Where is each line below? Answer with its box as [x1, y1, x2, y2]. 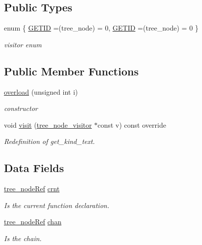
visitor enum [4, 39, 42, 49]
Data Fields [4, 160, 64, 175]
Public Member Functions [4, 63, 139, 78]
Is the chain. [4, 233, 42, 243]
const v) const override [97, 119, 166, 130]
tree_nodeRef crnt [4, 183, 60, 194]
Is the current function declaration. [4, 200, 110, 210]
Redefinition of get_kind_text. [4, 136, 95, 146]
